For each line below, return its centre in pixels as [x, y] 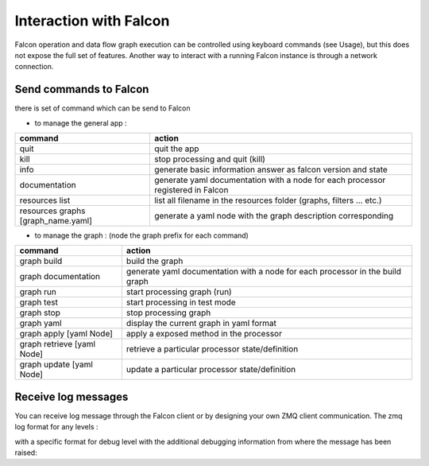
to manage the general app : [81, 122]
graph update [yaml [56, 364]
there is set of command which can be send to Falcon [102, 108]
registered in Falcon [191, 190]
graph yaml [41, 324]
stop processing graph [168, 313]
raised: [26, 452]
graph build [41, 261]
